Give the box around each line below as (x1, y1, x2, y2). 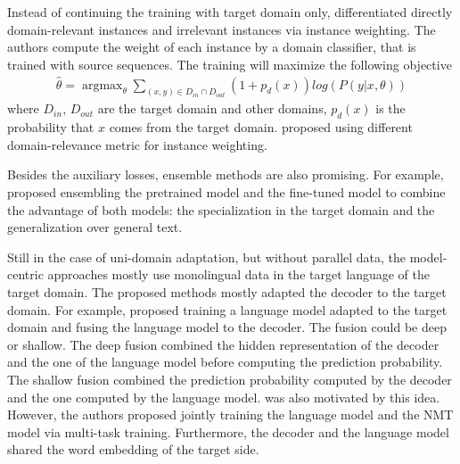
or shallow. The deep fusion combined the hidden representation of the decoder (7, 335, 439, 353)
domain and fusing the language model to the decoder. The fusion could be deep (7, 318, 447, 336)
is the (375, 99, 406, 118)
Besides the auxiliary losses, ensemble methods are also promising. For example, (7, 165, 444, 184)
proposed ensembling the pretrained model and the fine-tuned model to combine (7, 183, 446, 202)
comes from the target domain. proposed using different (109, 118, 413, 137)
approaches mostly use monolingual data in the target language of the (47, 265, 431, 284)
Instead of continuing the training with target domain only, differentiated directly (7, 3, 453, 21)
